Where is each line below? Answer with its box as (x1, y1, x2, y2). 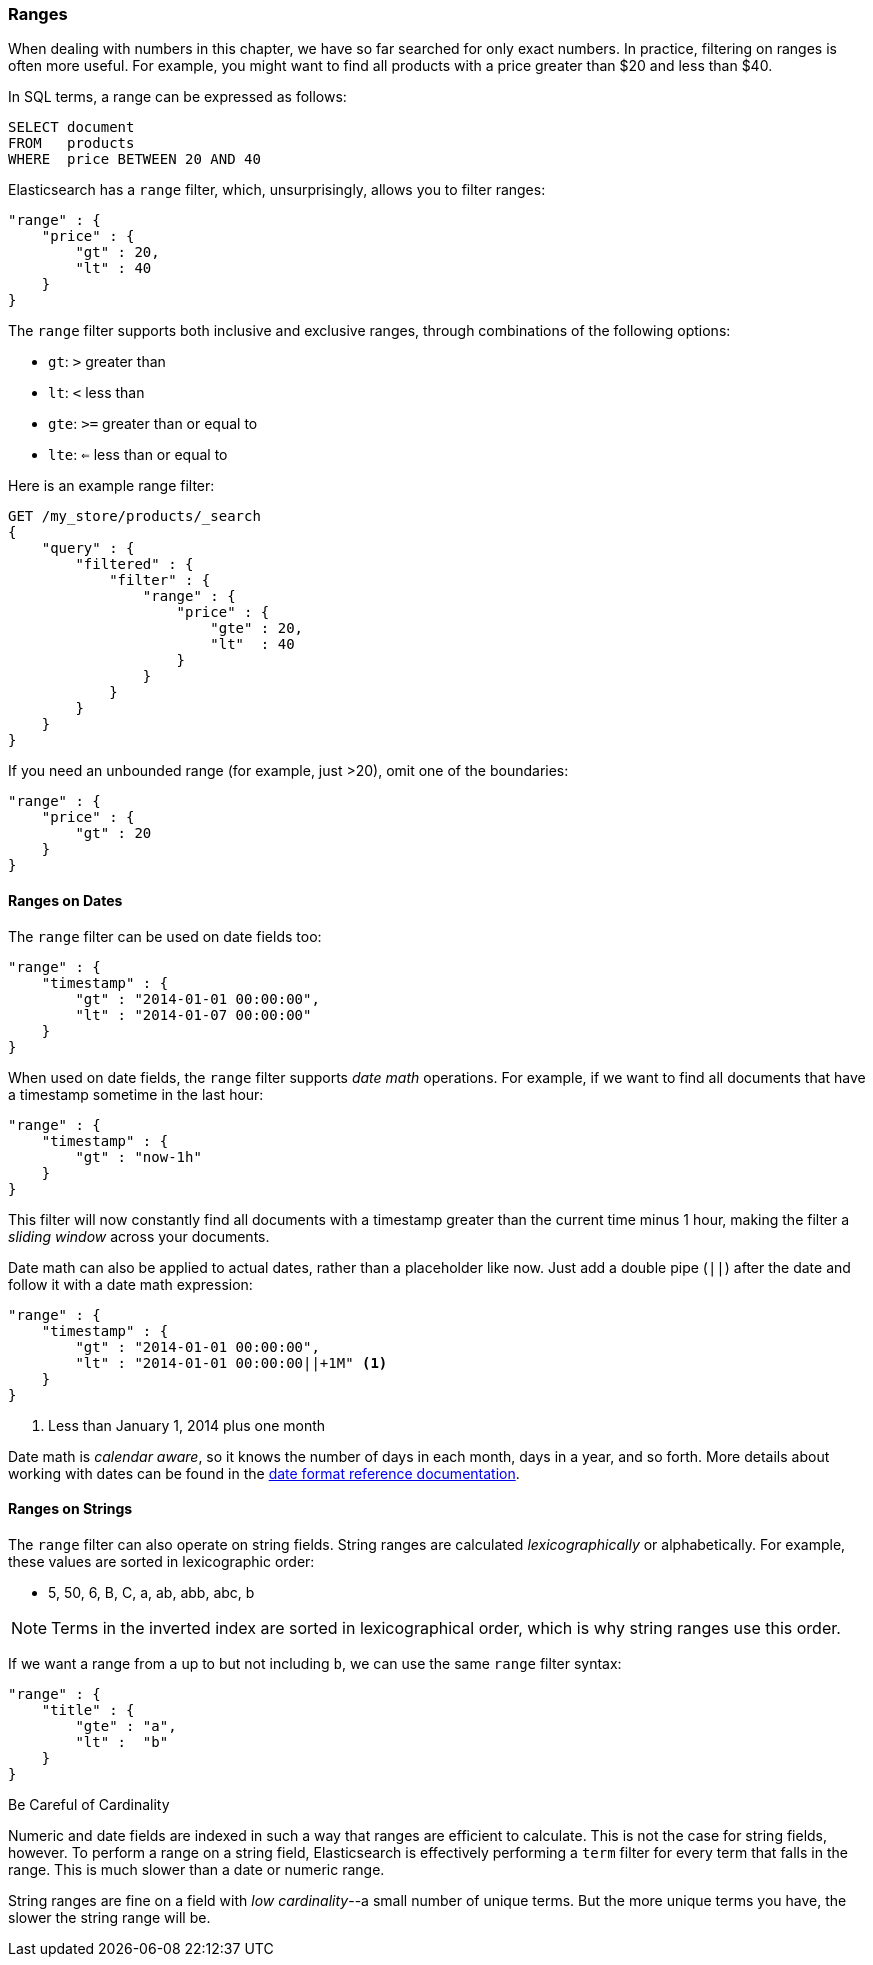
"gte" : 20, (210, 620, 304, 637)
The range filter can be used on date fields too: (8, 927, 322, 945)
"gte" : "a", (75, 1717, 177, 1734)
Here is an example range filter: (8, 477, 215, 495)
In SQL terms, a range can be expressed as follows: (8, 88, 347, 106)
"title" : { (41, 1701, 135, 1718)
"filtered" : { (75, 556, 194, 573)
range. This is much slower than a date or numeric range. (8, 1860, 385, 1878)
